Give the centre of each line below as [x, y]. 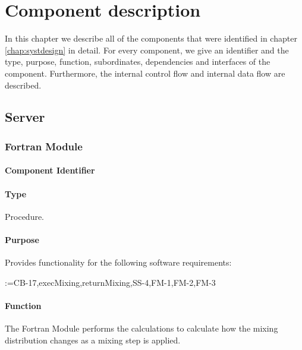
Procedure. [25, 216]
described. [23, 85]
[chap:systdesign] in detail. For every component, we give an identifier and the [147, 50]
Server [25, 117]
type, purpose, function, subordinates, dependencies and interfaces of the [138, 62]
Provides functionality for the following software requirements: [118, 262]
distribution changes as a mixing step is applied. [93, 340]
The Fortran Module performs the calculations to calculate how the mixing [141, 328]
